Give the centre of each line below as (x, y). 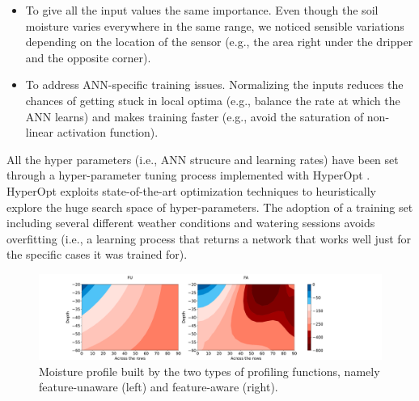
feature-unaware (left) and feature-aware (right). (159, 387)
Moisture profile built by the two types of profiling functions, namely (209, 371)
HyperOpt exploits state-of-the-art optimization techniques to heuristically (192, 190)
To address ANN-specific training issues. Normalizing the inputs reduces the (214, 84)
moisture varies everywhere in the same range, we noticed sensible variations (215, 25)
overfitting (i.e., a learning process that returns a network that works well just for (209, 238)
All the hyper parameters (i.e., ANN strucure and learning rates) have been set (203, 159)
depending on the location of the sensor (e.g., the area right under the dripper (219, 42)
